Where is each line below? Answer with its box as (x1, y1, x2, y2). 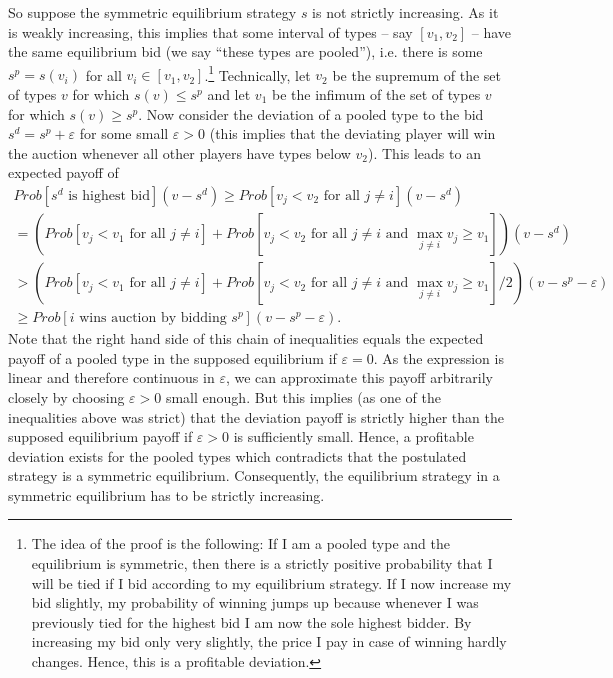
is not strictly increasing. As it (312, 2, 499, 22)
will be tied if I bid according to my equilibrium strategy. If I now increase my (31, 572, 512, 593)
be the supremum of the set (332, 64, 502, 85)
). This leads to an (368, 142, 481, 163)
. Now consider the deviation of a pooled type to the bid (138, 103, 484, 124)
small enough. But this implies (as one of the (165, 386, 441, 407)
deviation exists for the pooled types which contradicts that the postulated (8, 445, 467, 466)
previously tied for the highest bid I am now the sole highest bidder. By (31, 611, 472, 632)
